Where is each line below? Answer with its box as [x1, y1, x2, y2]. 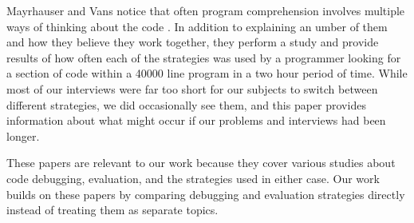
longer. [6, 127, 40, 144]
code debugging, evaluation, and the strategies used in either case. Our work [6, 169, 380, 186]
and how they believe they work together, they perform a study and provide [6, 34, 379, 50]
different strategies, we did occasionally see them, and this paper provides [6, 96, 366, 113]
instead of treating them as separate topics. [6, 201, 219, 218]
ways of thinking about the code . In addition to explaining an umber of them [6, 18, 388, 34]
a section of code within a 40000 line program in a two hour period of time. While [6, 65, 408, 82]
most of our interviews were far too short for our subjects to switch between [6, 80, 378, 97]
